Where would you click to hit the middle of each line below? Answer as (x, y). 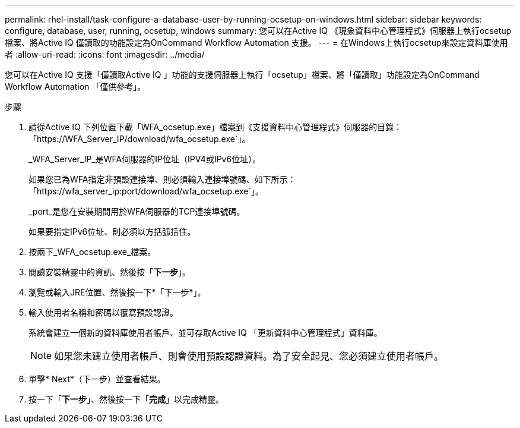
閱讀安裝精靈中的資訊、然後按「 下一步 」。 (110, 272)
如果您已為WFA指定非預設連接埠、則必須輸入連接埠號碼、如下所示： (162, 179)
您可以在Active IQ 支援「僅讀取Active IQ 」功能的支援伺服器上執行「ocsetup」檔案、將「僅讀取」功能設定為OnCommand (242, 75)
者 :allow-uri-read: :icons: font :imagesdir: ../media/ (105, 54)
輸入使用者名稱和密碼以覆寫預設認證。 (103, 312)
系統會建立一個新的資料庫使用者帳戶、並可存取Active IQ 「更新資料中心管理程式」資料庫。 (205, 333)
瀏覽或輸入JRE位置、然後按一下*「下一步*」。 (117, 292)
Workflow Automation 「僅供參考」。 (75, 86)
